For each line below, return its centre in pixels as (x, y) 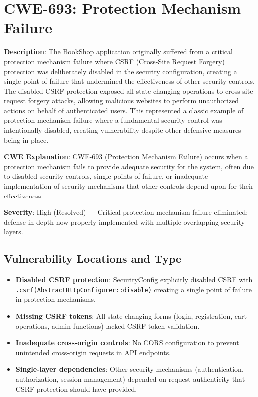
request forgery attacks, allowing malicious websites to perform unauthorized (122, 100)
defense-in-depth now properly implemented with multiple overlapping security (125, 222)
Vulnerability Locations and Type (93, 259)
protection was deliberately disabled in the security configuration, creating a (121, 71)
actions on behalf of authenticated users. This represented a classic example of (124, 110)
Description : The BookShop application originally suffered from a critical (118, 52)
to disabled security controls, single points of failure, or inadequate (106, 176)
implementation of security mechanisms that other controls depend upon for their (129, 186)
